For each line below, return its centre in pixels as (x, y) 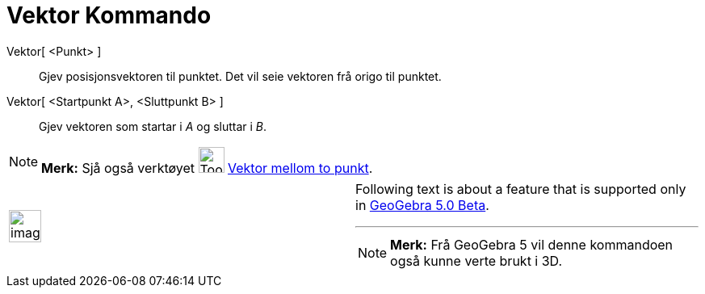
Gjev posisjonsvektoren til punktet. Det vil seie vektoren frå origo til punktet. (240, 76)
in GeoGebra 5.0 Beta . (422, 205)
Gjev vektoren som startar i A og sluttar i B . (153, 126)
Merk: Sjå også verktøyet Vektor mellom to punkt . (207, 168)
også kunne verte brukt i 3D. (476, 260)
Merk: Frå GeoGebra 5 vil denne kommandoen (532, 244)
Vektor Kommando (109, 15)
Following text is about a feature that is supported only (521, 189)
